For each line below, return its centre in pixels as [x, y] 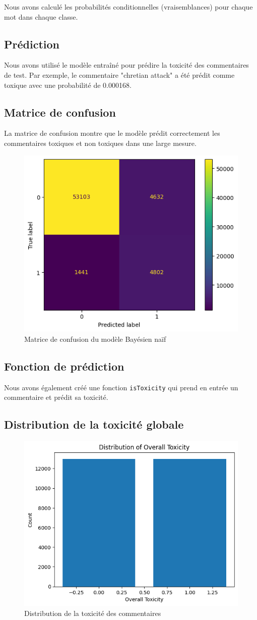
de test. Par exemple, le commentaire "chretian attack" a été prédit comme [119, 74]
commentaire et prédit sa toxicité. [56, 397]
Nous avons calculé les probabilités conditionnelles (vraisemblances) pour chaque [128, 7]
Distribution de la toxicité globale [94, 424]
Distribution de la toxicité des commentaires [93, 613]
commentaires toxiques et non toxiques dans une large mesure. [100, 143]
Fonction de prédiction [64, 366]
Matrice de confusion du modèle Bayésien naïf [95, 339]
